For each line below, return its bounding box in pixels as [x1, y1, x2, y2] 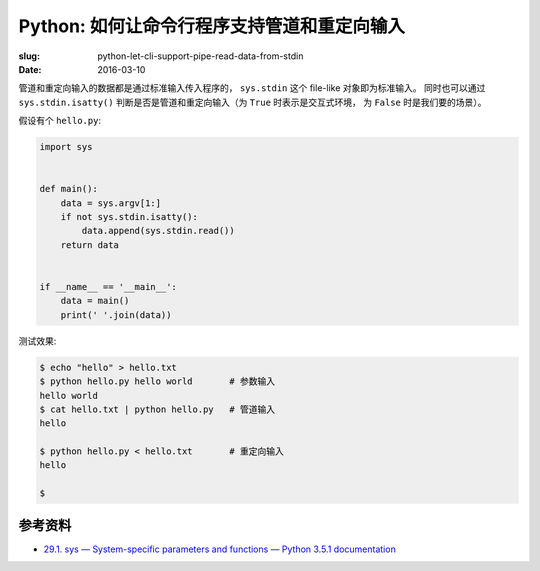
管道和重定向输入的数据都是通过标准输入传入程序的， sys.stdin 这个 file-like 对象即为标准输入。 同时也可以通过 [18, 82, 486, 94]
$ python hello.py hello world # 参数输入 [39, 376, 275, 387]
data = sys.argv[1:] [60, 197, 162, 209]
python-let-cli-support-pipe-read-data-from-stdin [97, 50, 304, 62]
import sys [39, 141, 93, 153]
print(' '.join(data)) [60, 309, 172, 320]
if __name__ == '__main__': [39, 281, 177, 292]
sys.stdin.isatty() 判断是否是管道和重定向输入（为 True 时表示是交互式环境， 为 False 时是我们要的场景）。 [18, 96, 487, 108]
